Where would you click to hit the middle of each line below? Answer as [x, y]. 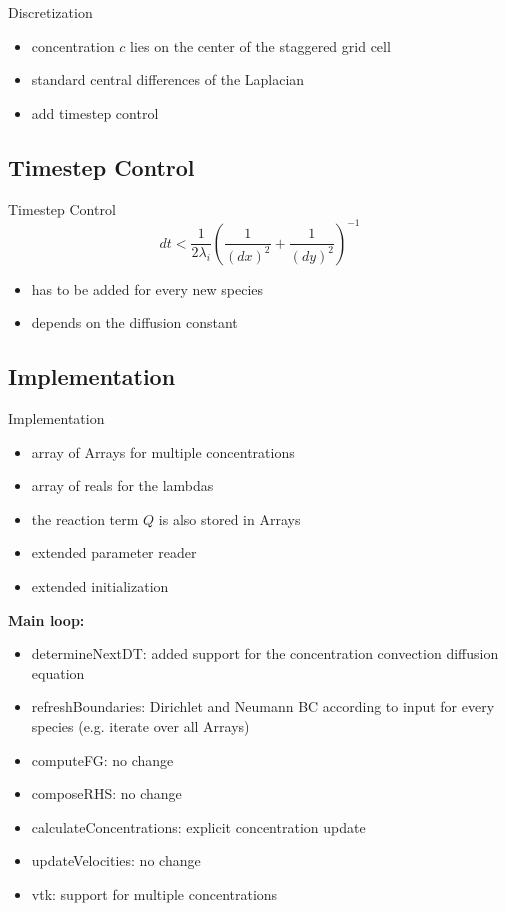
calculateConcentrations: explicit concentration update [198, 826]
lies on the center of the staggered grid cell [260, 45]
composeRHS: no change [106, 793]
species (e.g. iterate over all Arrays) [140, 726]
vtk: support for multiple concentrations [154, 893]
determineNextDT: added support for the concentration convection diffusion [265, 653]
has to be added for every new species [147, 288]
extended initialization [100, 586]
